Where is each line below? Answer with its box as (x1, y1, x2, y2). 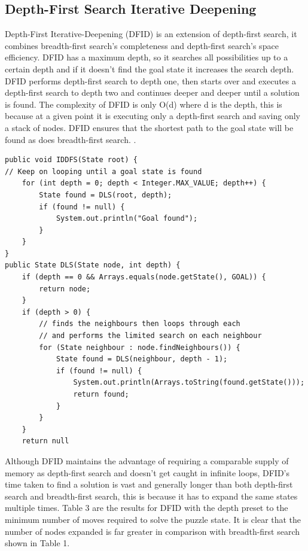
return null (22, 437, 69, 446)
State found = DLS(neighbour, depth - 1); (56, 355, 228, 364)
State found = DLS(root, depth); (39, 190, 172, 199)
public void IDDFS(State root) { (5, 156, 138, 165)
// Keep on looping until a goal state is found (5, 167, 202, 176)
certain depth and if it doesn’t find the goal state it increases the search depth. (5, 62, 294, 75)
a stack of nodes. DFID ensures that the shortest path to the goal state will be (5, 121, 294, 133)
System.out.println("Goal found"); (56, 214, 198, 223)
